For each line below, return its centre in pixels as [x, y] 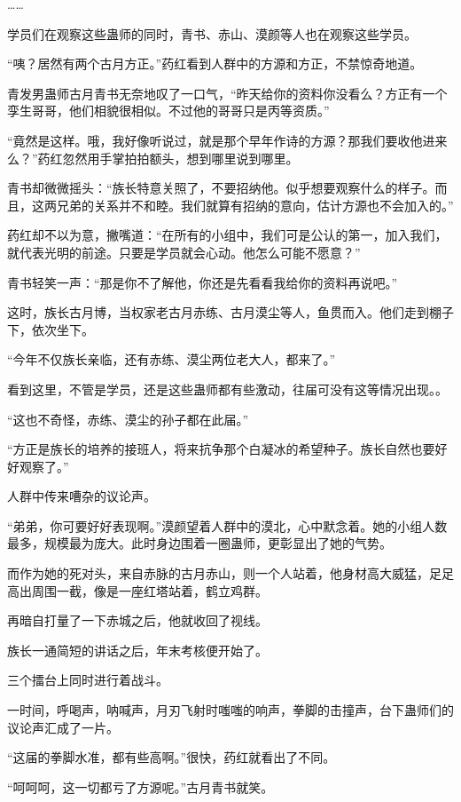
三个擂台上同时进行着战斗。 [88, 680]
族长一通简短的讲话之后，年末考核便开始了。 [137, 650]
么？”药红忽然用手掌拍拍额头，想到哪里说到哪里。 [153, 158]
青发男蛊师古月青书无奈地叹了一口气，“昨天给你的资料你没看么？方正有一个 [227, 93]
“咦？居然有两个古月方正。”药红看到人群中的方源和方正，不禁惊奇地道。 [215, 64]
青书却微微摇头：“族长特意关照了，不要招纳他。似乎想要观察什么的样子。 [221, 188]
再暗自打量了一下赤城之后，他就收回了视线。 [137, 620]
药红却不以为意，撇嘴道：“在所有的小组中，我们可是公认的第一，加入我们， [227, 235]
